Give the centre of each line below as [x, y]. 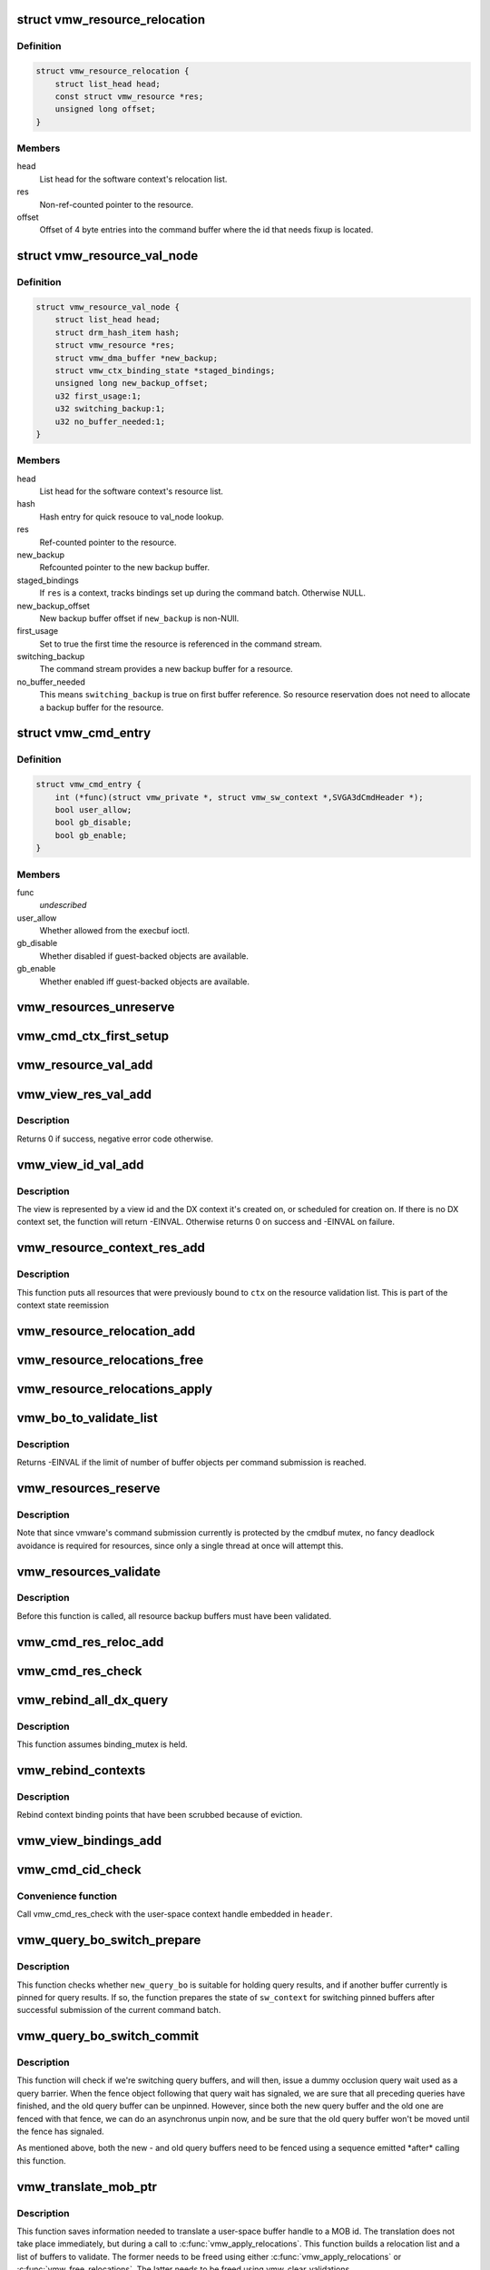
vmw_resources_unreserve [96, 1007]
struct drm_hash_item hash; [118, 332]
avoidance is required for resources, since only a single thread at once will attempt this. [180, 1545]
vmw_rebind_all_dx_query [93, 1699]
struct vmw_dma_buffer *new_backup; [136, 358]
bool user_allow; [93, 809]
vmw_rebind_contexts [81, 1770]
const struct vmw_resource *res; [129, 96]
